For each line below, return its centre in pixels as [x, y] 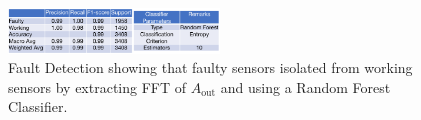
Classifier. [38, 106]
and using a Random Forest [305, 86]
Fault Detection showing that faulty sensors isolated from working [210, 67]
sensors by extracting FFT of [97, 86]
